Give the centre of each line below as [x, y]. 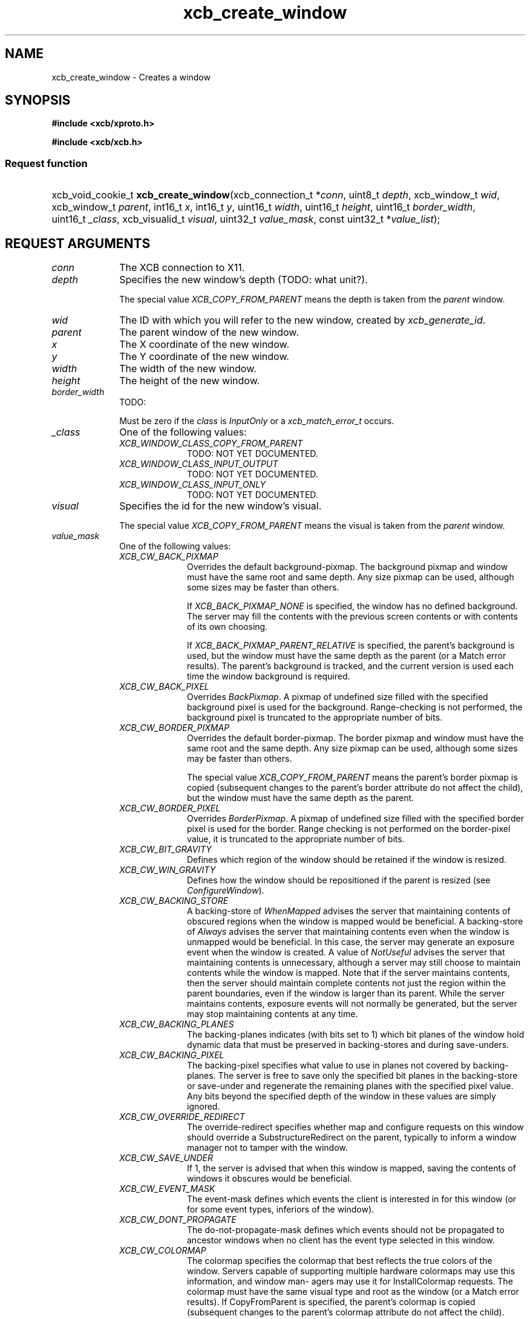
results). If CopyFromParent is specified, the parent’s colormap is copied [331, 1302]
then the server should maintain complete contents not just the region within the [346, 983]
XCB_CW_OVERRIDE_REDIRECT [182, 1117]
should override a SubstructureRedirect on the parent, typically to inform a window [352, 1137]
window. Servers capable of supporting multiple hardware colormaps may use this [351, 1271]
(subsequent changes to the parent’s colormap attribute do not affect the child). [346, 1312]
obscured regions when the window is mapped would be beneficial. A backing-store [355, 921]
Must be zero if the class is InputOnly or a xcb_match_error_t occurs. [257, 421]
